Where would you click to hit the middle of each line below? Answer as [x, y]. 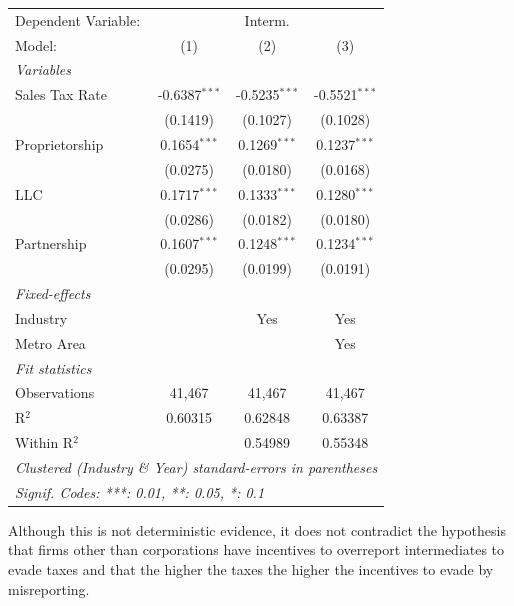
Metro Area [50, 342]
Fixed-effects [53, 293]
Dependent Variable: [78, 19]
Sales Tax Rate [61, 94]
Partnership [51, 243]
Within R [44, 442]
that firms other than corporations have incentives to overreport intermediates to [256, 549]
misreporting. [49, 588]
